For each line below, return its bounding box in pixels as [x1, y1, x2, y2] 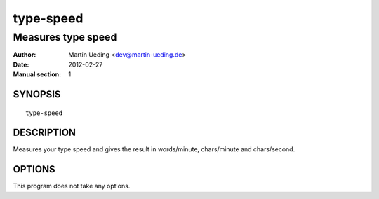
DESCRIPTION [13, 127, 77, 139]
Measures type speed [13, 31, 117, 43]
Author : [13, 50, 36, 59]
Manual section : [13, 70, 62, 78]
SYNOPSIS [13, 88, 61, 100]
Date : [13, 60, 29, 69]
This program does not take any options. [13, 182, 131, 191]
